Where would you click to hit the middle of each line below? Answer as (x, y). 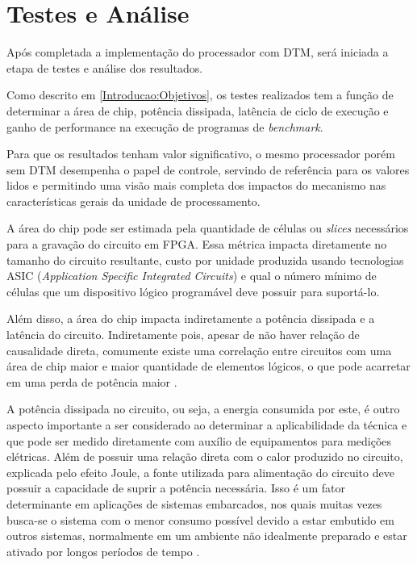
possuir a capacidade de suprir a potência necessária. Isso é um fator (176, 488)
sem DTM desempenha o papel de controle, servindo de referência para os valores (208, 169)
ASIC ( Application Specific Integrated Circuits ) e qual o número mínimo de (192, 276)
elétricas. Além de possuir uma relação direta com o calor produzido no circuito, (205, 456)
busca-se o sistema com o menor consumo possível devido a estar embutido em (200, 519)
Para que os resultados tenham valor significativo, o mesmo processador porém (201, 154)
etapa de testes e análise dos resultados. (105, 67)
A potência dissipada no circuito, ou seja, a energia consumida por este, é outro (203, 409)
